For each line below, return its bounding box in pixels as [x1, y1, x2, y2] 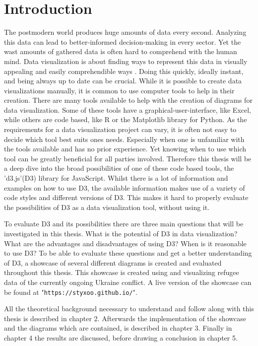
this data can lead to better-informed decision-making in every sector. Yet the [4, 36, 241, 47]
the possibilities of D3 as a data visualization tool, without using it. [4, 202, 210, 212]
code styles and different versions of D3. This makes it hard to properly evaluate [4, 192, 249, 203]
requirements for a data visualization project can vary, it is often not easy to [4, 124, 237, 135]
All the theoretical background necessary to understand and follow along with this [4, 303, 254, 314]
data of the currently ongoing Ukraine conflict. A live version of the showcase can [4, 277, 252, 287]
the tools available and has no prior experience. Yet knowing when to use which [4, 143, 247, 154]
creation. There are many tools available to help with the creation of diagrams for [4, 95, 253, 105]
